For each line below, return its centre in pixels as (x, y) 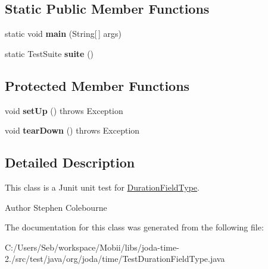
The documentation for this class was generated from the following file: (134, 227)
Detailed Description (70, 162)
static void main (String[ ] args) (63, 34)
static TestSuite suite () (49, 53)
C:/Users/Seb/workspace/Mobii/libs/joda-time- (92, 247)
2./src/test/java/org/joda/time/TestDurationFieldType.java (115, 259)
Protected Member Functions (97, 85)
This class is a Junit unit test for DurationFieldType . (102, 187)
